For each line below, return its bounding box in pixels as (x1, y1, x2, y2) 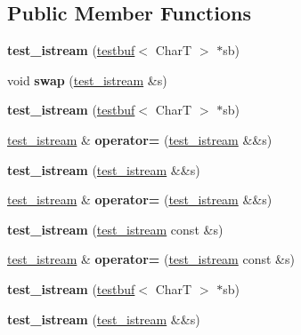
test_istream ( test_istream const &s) (7, 219, 224, 238)
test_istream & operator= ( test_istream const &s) (7, 250, 295, 268)
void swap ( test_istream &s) (7, 70, 167, 89)
